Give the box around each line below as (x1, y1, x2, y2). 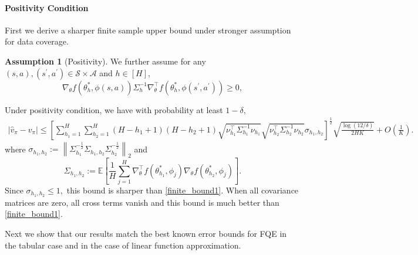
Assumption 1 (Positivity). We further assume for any (5, 55, 206, 67)
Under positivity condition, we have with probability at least (5, 103, 223, 115)
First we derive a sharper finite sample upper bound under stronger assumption (5, 23, 291, 36)
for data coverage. (5, 35, 69, 47)
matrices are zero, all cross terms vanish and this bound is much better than (5, 196, 279, 208)
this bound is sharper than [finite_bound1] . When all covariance (66, 184, 299, 196)
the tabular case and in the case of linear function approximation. (5, 239, 241, 251)
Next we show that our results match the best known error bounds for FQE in (5, 227, 287, 240)
